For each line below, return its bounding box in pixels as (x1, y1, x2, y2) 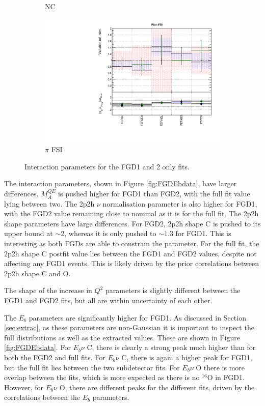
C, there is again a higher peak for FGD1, (121, 352, 252, 362)
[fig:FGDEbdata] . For (4, 342, 71, 353)
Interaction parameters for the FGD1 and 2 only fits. (24, 161, 190, 171)
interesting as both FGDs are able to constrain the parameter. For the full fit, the (4, 238, 259, 249)
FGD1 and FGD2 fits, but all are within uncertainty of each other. (4, 295, 213, 306)
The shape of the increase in (4, 285, 92, 296)
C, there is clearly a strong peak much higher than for (87, 342, 256, 353)
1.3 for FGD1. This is (164, 228, 231, 239)
